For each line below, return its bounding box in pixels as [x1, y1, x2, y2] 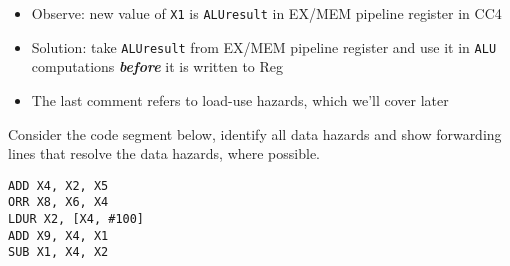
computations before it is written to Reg [31, 56, 284, 77]
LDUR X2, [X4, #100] [8, 212, 145, 226]
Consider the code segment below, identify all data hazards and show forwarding [8, 123, 502, 144]
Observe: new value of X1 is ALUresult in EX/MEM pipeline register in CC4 [31, 3, 502, 23]
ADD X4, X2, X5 [8, 178, 109, 193]
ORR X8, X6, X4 [8, 195, 109, 210]
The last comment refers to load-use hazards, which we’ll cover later [31, 89, 449, 110]
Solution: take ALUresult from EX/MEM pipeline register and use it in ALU [31, 36, 497, 57]
